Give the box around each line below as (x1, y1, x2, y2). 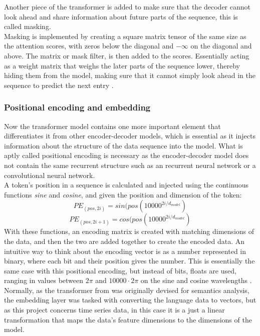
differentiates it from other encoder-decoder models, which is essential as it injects (4, 130, 255, 141)
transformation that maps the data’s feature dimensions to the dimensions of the (4, 314, 252, 324)
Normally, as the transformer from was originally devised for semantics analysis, (4, 284, 249, 295)
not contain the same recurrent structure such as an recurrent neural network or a (4, 159, 256, 170)
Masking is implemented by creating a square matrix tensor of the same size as (4, 30, 246, 41)
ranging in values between (4, 275, 84, 285)
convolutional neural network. (4, 169, 95, 180)
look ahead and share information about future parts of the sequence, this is (4, 11, 238, 21)
